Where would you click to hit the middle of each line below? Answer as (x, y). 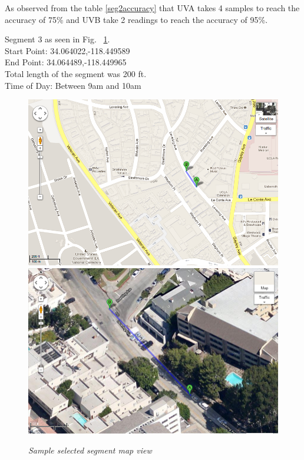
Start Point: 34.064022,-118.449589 (67, 50)
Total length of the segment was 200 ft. (76, 73)
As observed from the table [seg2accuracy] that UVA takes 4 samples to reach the (152, 8)
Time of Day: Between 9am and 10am (73, 85)
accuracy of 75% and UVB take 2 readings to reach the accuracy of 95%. (136, 19)
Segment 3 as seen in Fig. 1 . (57, 39)
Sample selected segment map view (90, 450)
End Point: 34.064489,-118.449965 (66, 62)
